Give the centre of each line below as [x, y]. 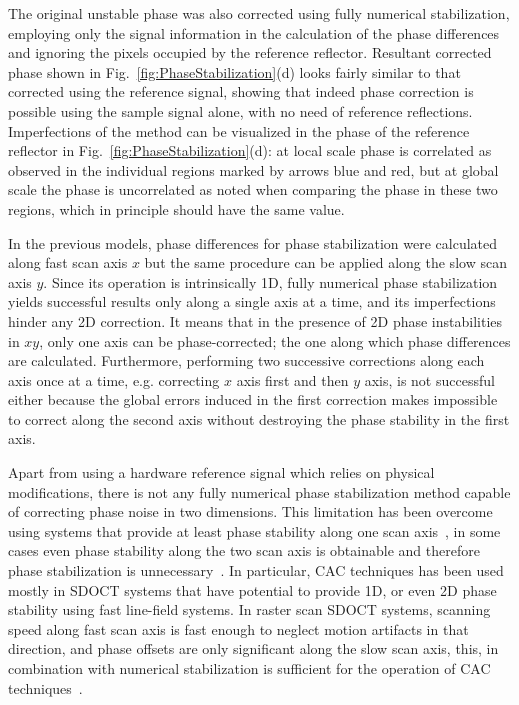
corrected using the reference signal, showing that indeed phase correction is [241, 91]
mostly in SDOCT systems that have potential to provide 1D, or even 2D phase [252, 589]
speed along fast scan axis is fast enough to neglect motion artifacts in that [238, 628]
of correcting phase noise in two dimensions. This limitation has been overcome [250, 511]
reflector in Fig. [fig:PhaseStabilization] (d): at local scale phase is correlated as [250, 150]
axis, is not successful [429, 379]
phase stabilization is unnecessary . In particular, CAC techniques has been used [256, 570]
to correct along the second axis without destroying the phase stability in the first [259, 418]
